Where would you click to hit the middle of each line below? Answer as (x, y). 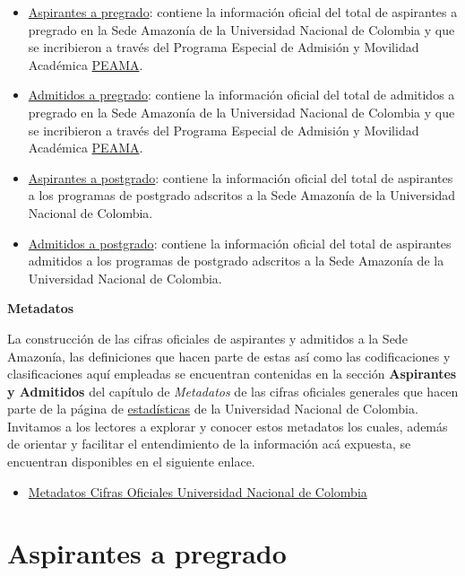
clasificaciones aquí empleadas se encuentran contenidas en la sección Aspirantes (232, 374)
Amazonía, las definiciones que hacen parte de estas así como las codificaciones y (229, 356)
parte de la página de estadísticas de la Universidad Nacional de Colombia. (213, 409)
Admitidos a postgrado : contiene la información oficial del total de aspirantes (240, 243)
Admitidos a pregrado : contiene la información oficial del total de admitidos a (241, 95)
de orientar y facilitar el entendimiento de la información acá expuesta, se (209, 444)
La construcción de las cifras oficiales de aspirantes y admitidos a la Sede (207, 338)
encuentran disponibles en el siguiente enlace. (131, 462)
